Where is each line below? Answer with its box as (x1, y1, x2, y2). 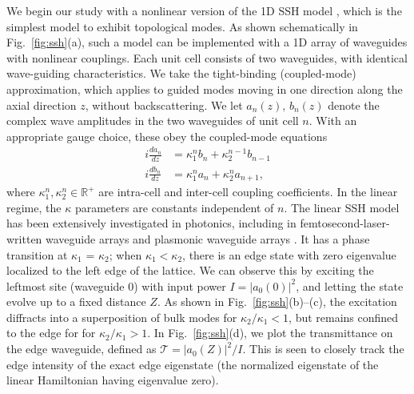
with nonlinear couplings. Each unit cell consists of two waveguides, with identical (6, 49, 408, 66)
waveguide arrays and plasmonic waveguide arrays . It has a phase (46, 230, 370, 247)
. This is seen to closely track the (242, 340, 404, 357)
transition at (6, 246, 68, 263)
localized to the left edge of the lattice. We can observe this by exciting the (6, 262, 374, 279)
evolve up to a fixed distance (6, 293, 146, 310)
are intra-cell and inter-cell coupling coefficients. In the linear (98, 183, 398, 200)
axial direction (6, 96, 77, 113)
